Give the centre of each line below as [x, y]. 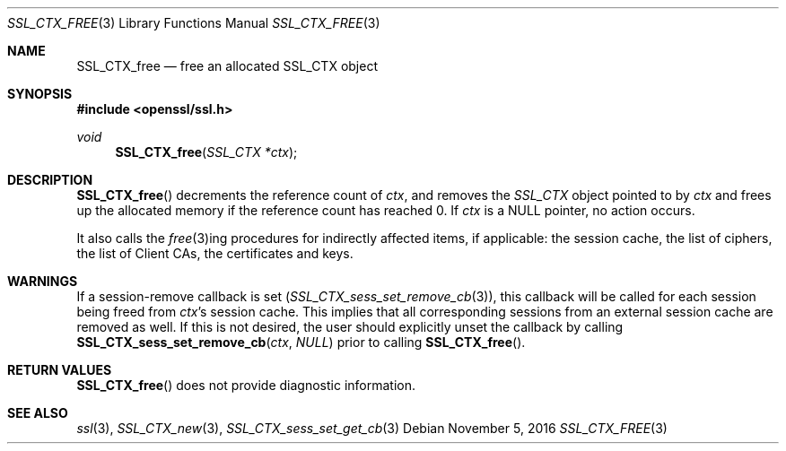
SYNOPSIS [40, 94]
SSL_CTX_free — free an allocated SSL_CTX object [227, 66]
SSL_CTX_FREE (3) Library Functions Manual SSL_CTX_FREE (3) [194, 23]
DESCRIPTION [50, 180]
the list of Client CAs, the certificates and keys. [215, 253]
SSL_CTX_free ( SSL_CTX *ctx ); [206, 152]
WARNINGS [43, 281]
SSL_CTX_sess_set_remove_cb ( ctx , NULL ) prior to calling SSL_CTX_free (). [301, 342]
